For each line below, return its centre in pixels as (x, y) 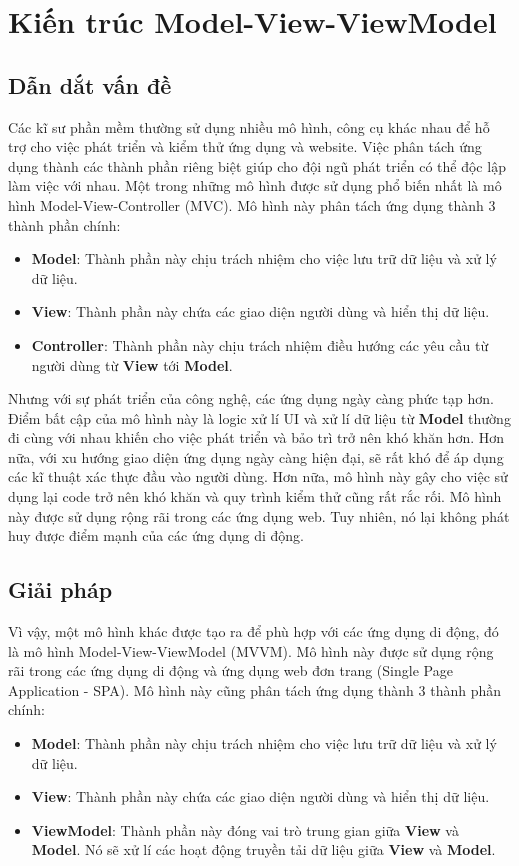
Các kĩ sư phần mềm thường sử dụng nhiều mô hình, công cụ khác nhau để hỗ (249, 126)
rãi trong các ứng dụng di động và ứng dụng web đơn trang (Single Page (230, 670)
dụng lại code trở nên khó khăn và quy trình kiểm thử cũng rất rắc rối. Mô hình (255, 496)
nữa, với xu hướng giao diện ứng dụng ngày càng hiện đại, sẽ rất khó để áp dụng (256, 456)
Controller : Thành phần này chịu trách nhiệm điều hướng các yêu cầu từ (260, 344)
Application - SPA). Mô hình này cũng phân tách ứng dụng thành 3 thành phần (255, 689)
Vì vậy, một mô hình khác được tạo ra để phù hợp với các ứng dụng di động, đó (253, 631)
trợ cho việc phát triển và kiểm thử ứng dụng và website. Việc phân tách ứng (245, 146)
